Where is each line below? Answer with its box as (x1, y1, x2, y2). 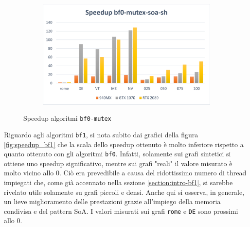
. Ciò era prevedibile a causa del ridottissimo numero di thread (59, 168, 247, 178)
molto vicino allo (4, 168, 54, 178)
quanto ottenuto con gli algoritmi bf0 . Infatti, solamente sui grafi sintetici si (4, 149, 231, 159)
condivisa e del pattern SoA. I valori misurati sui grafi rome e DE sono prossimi (4, 206, 238, 216)
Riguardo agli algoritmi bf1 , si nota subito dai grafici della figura (4, 129, 198, 139)
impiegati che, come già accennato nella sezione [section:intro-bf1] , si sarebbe (4, 177, 233, 187)
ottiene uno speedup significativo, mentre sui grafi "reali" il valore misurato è (4, 158, 232, 168)
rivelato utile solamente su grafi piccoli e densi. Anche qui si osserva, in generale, (4, 187, 245, 197)
